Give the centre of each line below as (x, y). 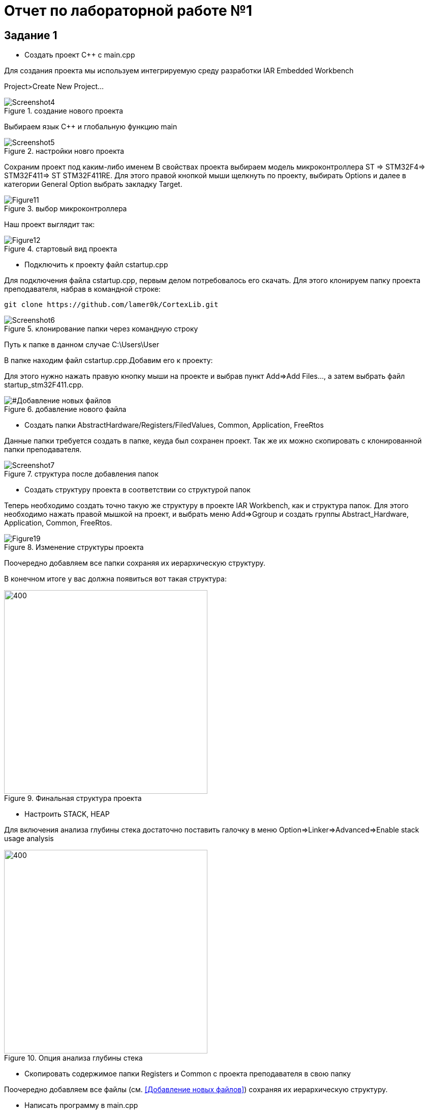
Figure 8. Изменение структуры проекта (74, 547)
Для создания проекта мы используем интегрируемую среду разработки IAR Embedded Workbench (179, 71)
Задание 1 (31, 35)
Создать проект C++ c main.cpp (80, 55)
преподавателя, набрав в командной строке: (82, 289)
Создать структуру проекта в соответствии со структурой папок (137, 490)
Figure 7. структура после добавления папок (81, 474)
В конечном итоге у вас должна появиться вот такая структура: (115, 579)
